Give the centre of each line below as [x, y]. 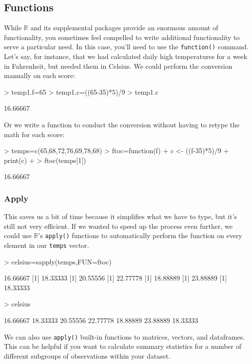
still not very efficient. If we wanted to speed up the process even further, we [118, 226]
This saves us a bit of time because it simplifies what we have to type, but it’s [121, 216]
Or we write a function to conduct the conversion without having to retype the [122, 125]
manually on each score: [39, 75]
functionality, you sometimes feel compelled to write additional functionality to [122, 37]
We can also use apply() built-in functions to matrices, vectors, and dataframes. [125, 336]
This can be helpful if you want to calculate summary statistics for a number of [123, 346]
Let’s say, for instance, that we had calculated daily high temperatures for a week [126, 56]
